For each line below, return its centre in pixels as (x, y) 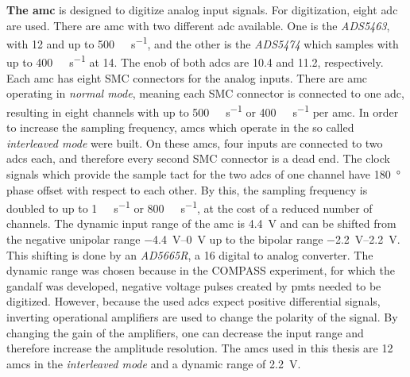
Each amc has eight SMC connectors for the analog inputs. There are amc (187, 77)
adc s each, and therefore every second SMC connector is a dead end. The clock (198, 158)
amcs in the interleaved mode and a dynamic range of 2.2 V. (154, 363)
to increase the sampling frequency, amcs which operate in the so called (180, 127)
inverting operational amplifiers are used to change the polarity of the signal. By (202, 316)
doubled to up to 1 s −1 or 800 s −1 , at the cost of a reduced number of (190, 207)
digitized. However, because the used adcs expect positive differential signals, (193, 301)
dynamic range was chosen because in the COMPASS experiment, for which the (201, 270)
